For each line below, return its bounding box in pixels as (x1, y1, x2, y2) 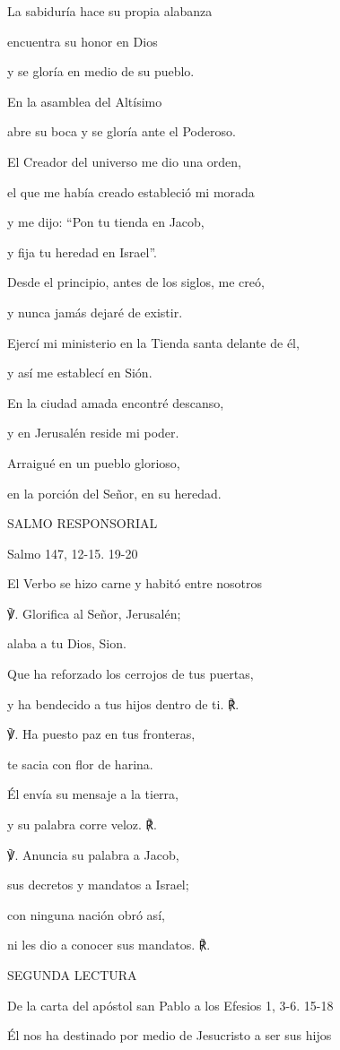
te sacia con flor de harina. (7, 754, 153, 773)
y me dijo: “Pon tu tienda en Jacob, (7, 213, 205, 231)
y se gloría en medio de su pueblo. (7, 62, 195, 81)
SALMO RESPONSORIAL (7, 514, 158, 533)
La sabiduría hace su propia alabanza (7, 2, 213, 20)
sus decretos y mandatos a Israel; (7, 875, 189, 894)
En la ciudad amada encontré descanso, (7, 393, 224, 412)
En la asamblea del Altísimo (7, 91, 162, 110)
